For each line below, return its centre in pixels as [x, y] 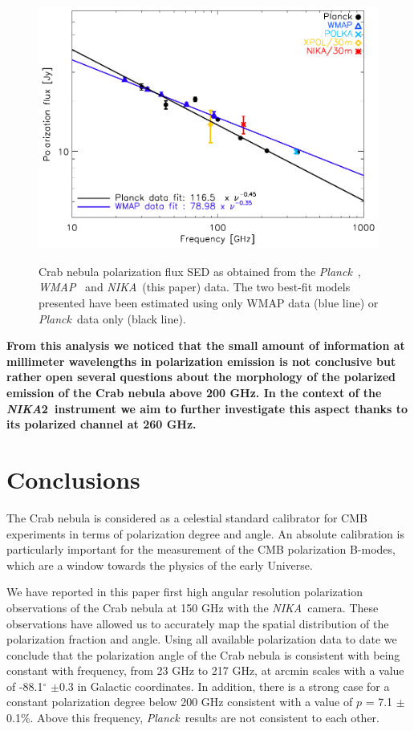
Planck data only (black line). [112, 318]
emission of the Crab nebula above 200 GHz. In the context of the [194, 393]
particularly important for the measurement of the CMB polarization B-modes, [201, 549]
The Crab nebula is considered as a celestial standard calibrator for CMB [187, 517]
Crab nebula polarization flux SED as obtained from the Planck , [200, 271]
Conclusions [73, 479]
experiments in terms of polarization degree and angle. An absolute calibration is [205, 533]
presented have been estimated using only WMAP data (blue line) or [209, 303]
